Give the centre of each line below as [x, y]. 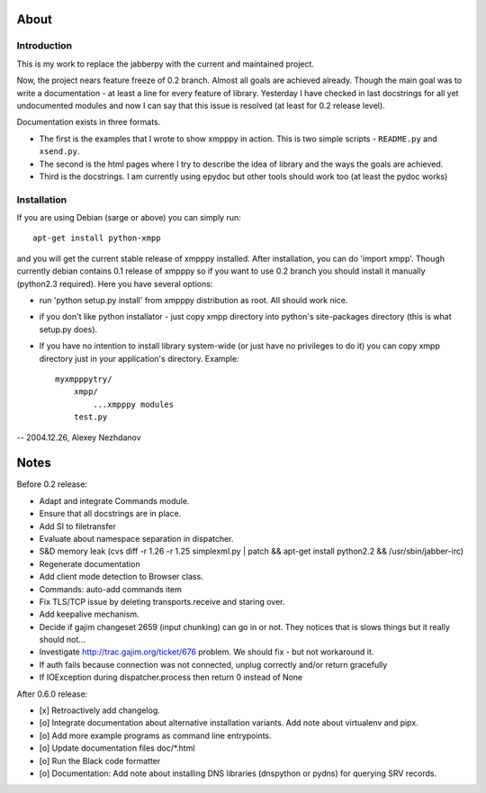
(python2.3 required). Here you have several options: [115, 284]
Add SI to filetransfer [77, 526]
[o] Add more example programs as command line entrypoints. [155, 735]
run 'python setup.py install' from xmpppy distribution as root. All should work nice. [193, 300]
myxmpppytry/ [84, 379]
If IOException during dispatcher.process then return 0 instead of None [171, 677]
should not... [62, 640]
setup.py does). [68, 329]
